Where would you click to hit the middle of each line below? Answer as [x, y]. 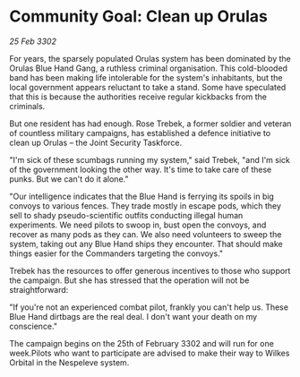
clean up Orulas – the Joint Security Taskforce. [96, 142]
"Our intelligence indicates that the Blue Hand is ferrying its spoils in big [142, 196]
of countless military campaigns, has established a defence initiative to [140, 133]
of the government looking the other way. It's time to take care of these [141, 169]
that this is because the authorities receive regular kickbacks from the [138, 97]
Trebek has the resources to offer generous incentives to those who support [150, 270]
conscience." [34, 326]
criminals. [27, 106]
